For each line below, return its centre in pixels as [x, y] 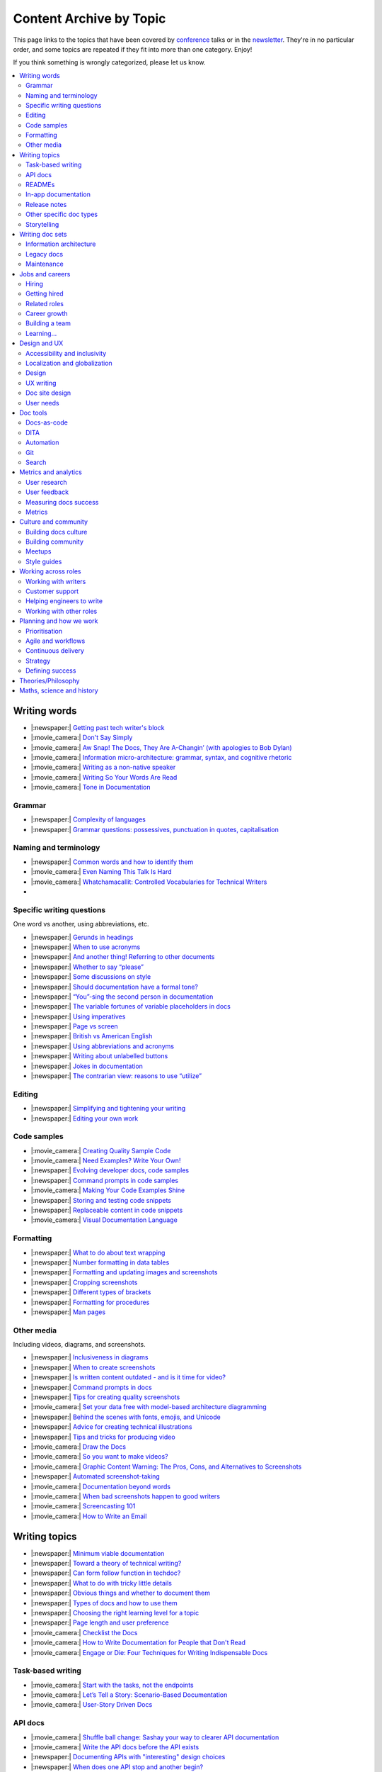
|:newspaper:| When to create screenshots [93, 1367]
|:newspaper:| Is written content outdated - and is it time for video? [128, 1377]
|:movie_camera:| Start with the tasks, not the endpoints [112, 1685]
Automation [42, 442]
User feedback [47, 492]
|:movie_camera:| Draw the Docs [79, 1447]
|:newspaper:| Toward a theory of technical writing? [106, 1563]
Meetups [39, 551]
